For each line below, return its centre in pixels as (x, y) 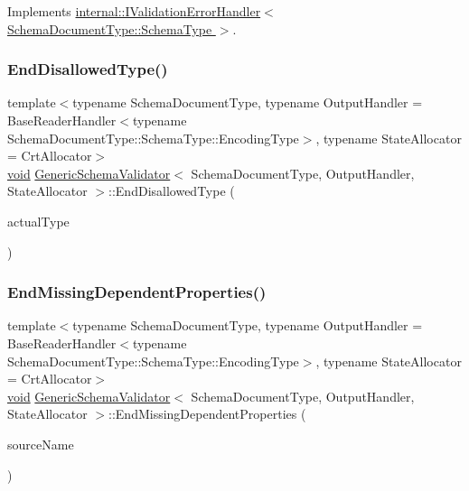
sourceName (41, 444)
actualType (38, 221)
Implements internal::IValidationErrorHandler (134, 11)
